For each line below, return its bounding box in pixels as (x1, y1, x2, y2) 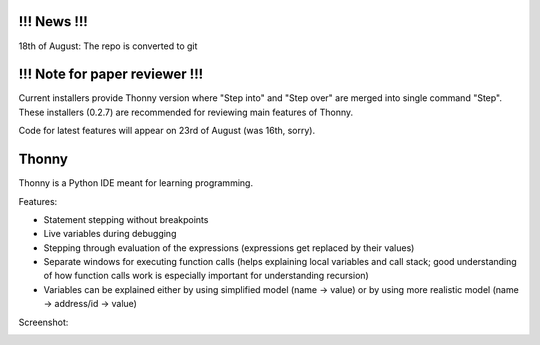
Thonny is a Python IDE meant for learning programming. (18, 177, 254, 189)
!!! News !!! (18, 13, 89, 30)
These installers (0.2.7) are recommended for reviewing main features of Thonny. (18, 106, 354, 118)
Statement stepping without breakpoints (43, 213, 209, 225)
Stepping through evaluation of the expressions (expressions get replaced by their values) (43, 241, 415, 254)
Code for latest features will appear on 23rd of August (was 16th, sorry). (18, 125, 315, 137)
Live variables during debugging (43, 228, 177, 240)
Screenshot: (18, 316, 69, 328)
